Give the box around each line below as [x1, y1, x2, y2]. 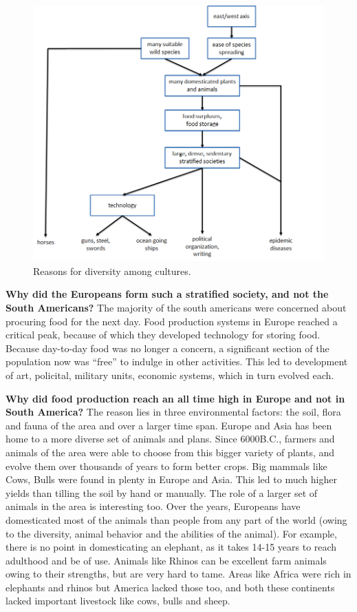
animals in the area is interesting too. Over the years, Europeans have [6, 499, 301, 513]
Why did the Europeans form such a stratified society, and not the [6, 287, 329, 301]
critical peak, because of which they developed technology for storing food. [6, 327, 321, 342]
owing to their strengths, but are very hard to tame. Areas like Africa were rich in [6, 567, 351, 581]
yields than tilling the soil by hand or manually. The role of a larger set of [6, 485, 318, 500]
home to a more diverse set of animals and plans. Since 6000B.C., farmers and [6, 431, 335, 446]
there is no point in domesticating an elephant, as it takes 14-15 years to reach [6, 540, 337, 554]
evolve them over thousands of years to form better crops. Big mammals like [6, 458, 327, 473]
